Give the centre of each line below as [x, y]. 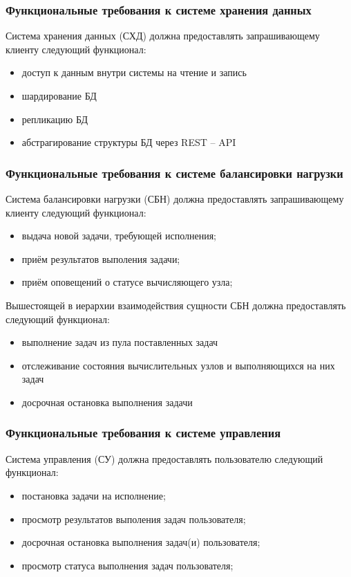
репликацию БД [55, 119]
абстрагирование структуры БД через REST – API [129, 142]
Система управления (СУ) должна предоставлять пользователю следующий [164, 458]
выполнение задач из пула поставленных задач [120, 342]
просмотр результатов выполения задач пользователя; [134, 519]
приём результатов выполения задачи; [101, 258]
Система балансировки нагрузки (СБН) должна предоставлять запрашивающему [175, 199]
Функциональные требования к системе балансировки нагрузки [174, 173]
